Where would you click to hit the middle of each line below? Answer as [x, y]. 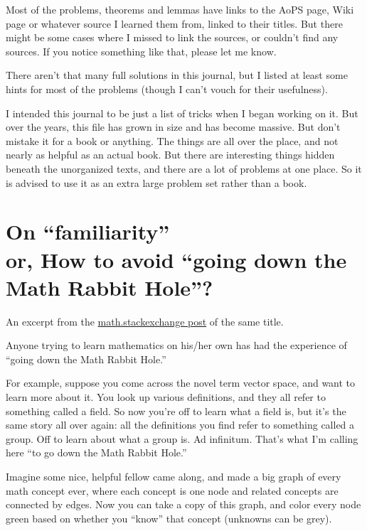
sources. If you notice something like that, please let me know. [141, 51]
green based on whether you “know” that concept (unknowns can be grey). [169, 518]
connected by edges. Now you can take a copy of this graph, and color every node [183, 504]
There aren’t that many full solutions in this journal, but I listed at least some [177, 75]
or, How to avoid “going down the [176, 259]
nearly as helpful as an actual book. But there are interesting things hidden [170, 155]
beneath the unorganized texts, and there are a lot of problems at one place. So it [184, 168]
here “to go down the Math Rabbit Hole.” [96, 452]
